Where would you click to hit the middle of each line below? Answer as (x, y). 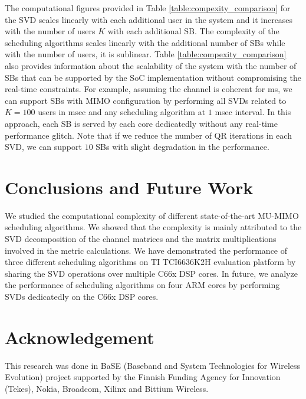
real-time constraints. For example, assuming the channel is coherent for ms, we (149, 89)
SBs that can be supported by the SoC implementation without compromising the (153, 77)
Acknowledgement (80, 337)
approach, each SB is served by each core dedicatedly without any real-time (141, 123)
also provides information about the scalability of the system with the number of (151, 65)
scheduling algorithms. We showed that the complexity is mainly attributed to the (153, 227)
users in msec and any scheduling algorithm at (122, 112)
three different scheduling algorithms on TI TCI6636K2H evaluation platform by (150, 262)
